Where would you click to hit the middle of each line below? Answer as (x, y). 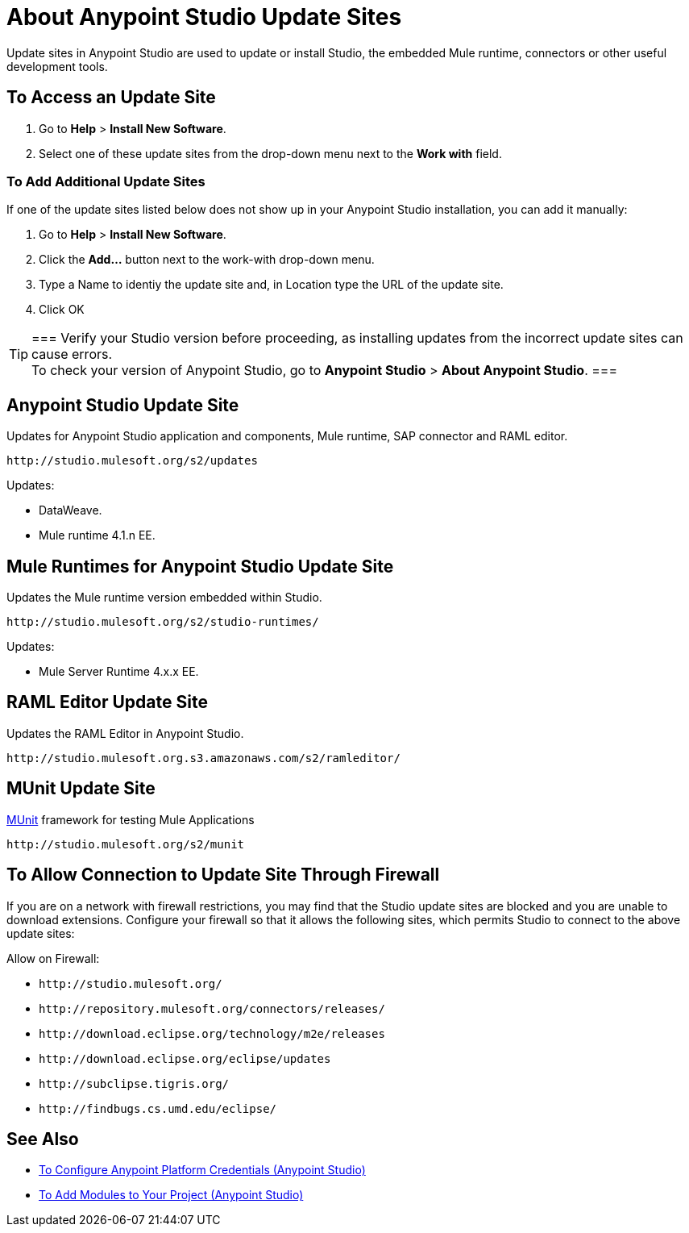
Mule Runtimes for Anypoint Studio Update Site (200, 566)
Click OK (62, 310)
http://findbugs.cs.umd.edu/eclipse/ (158, 1108)
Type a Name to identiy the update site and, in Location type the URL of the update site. (271, 285)
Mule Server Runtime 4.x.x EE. (119, 672)
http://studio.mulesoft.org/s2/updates (132, 461)
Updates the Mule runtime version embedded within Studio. (164, 598)
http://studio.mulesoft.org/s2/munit (126, 844)
